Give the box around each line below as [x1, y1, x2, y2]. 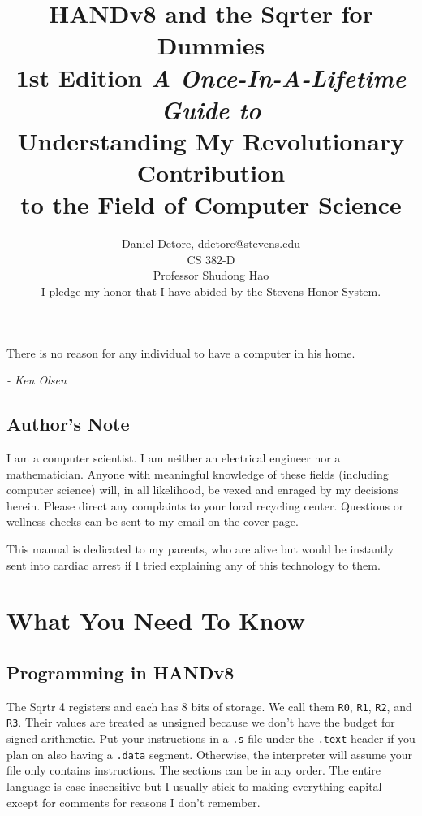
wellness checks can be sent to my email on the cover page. [6, 513, 299, 530]
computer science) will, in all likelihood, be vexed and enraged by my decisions [6, 481, 398, 498]
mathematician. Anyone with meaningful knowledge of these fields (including [6, 465, 389, 482]
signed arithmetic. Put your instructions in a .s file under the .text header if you [6, 730, 416, 747]
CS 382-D [187, 250, 235, 267]
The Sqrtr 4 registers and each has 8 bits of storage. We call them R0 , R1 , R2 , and [6, 697, 412, 714]
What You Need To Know [6, 604, 305, 637]
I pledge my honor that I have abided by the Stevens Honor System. [41, 283, 381, 300]
